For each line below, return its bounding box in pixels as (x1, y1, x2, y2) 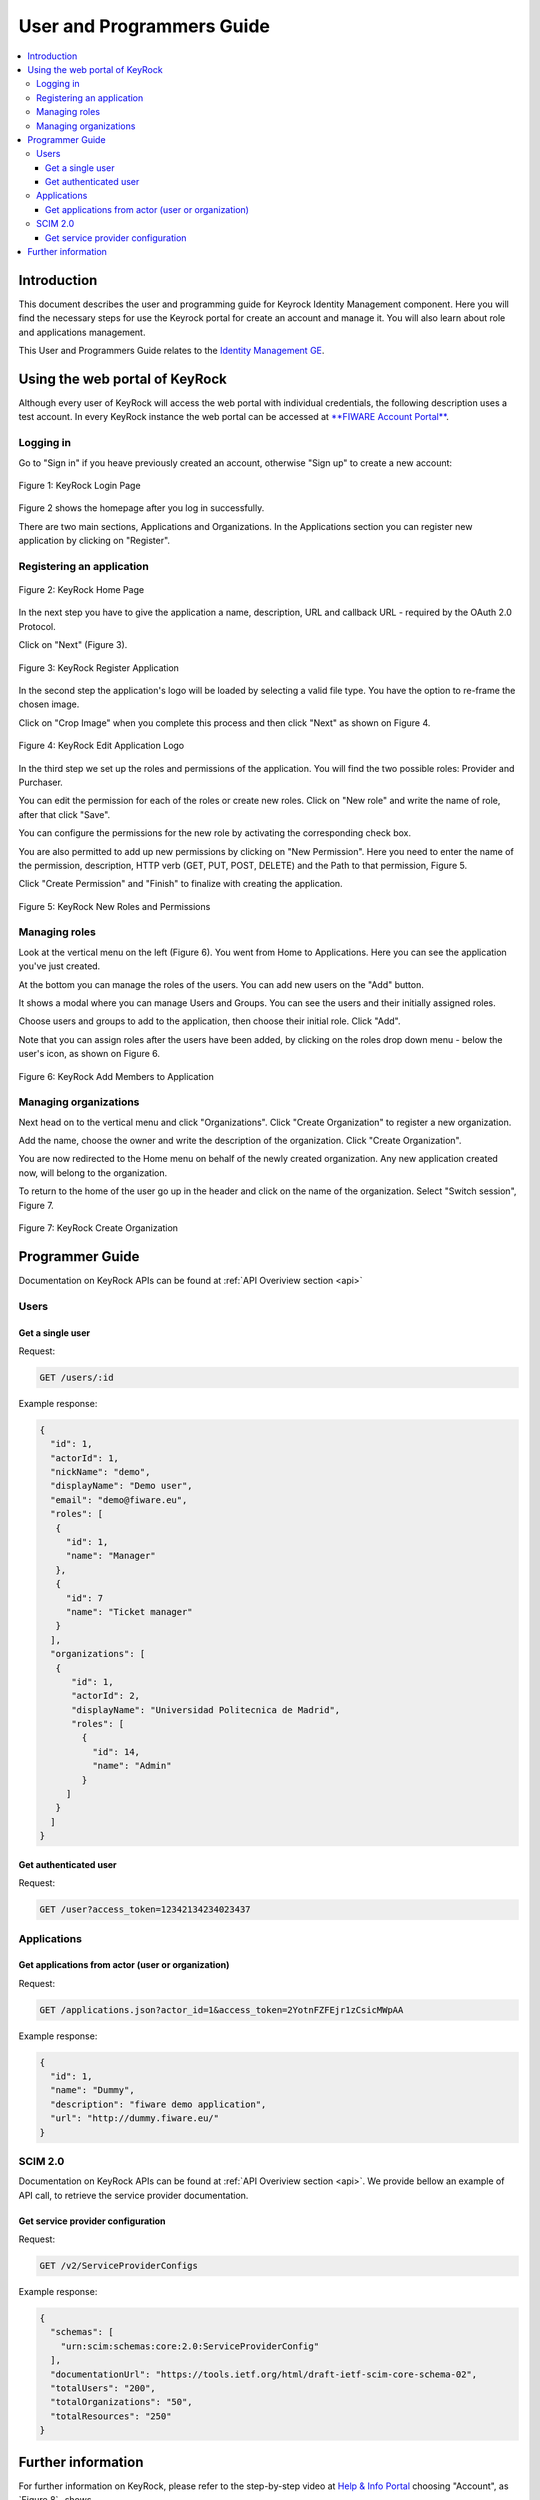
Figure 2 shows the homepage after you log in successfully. (18, 502, 265, 514)
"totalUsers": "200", (50, 2383, 157, 2394)
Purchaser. (18, 776, 64, 788)
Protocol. (18, 620, 57, 632)
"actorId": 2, (71, 1690, 140, 1702)
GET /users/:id (39, 1371, 114, 1383)
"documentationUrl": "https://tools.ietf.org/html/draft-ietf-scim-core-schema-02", (50, 2368, 478, 2380)
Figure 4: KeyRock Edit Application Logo (18, 740, 185, 752)
